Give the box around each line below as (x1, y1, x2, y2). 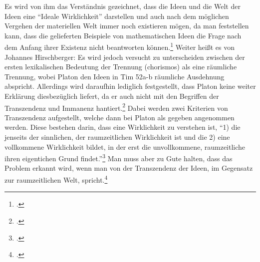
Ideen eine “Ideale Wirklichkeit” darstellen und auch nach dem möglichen (4, 10, 229, 21)
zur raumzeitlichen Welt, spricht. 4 (4, 173, 108, 185)
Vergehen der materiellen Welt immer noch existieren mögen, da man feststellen (4, 20, 249, 31)
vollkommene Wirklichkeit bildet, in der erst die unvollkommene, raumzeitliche (4, 141, 246, 152)
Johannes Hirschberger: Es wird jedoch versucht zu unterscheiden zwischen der (4, 51, 245, 62)
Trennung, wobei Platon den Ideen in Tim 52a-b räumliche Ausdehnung (4, 71, 225, 81)
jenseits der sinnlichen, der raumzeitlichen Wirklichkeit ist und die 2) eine (4, 132, 230, 142)
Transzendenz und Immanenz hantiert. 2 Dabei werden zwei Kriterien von (4, 101, 228, 113)
